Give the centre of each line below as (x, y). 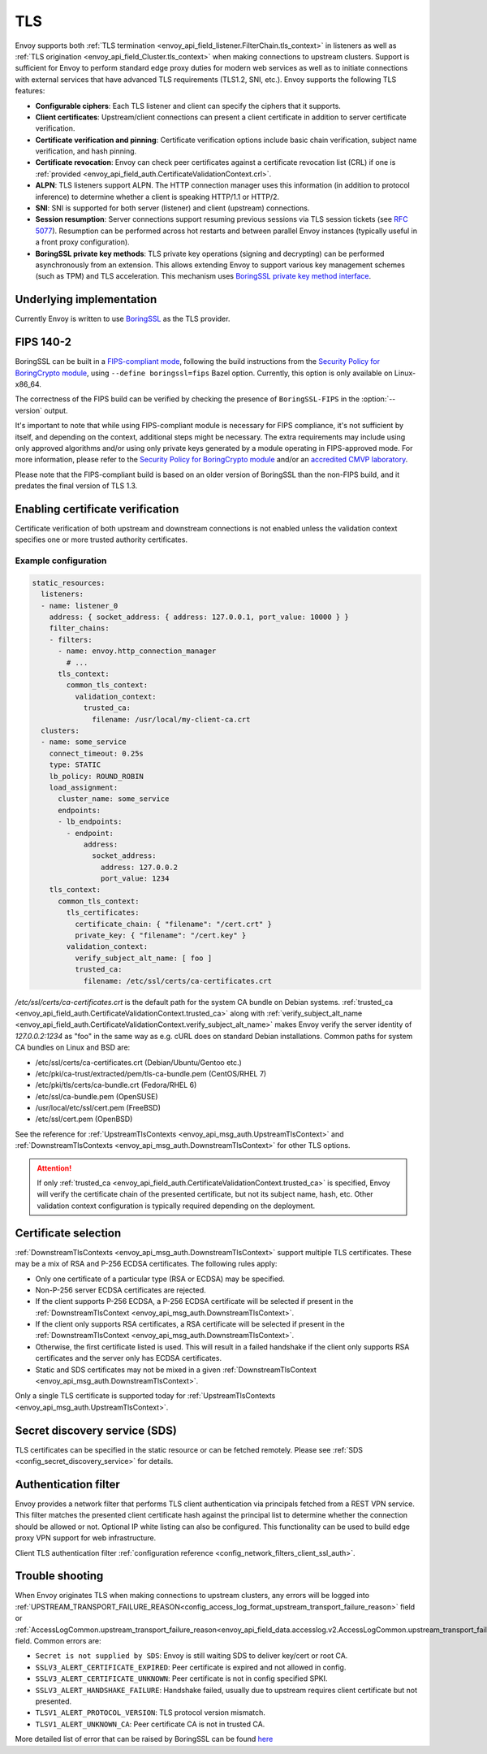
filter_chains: (79, 628)
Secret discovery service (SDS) (96, 1430)
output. (56, 410)
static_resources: (69, 583)
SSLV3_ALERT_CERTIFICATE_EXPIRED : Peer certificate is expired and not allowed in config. (191, 1667)
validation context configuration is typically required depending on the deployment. (176, 1206)
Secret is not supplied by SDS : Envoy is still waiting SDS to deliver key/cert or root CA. (192, 1656)
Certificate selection (68, 1233)
